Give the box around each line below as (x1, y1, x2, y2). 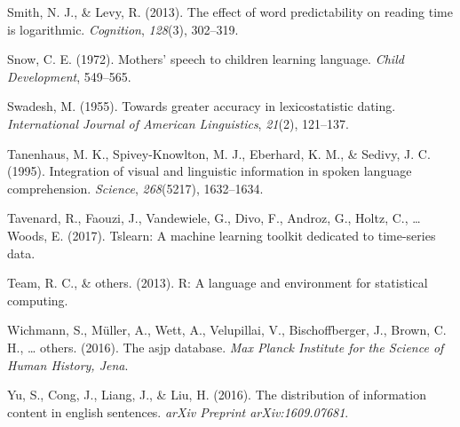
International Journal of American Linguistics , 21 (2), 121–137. (7, 114, 349, 132)
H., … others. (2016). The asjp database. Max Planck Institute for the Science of (7, 337, 444, 356)
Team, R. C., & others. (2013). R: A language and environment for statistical (7, 273, 428, 292)
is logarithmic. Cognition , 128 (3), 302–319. (7, 20, 239, 38)
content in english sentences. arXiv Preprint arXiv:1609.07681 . (7, 402, 349, 421)
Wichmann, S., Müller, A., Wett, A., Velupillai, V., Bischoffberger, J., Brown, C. (7, 320, 447, 339)
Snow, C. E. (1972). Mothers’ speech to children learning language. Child (7, 50, 404, 68)
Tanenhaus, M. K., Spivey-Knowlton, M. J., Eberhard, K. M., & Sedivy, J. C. (7, 144, 431, 162)
